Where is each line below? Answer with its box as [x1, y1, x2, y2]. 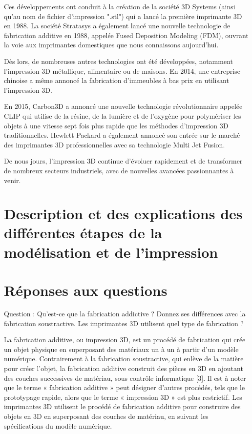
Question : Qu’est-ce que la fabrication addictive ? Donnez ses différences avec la [4, 308, 246, 318]
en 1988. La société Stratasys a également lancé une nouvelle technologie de [4, 21, 231, 31]
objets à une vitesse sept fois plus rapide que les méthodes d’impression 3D [4, 120, 229, 130]
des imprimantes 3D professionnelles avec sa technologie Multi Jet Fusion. [4, 139, 225, 149]
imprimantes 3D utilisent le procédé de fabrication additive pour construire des [4, 401, 241, 412]
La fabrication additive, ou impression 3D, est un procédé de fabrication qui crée [4, 334, 246, 345]
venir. [4, 175, 21, 185]
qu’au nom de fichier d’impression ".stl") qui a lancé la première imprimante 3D [4, 11, 242, 21]
